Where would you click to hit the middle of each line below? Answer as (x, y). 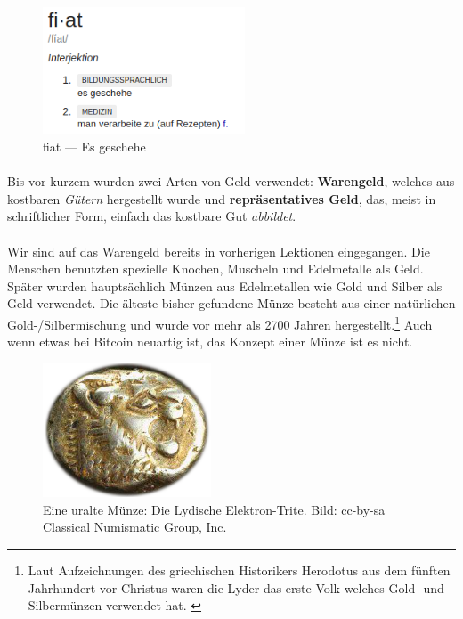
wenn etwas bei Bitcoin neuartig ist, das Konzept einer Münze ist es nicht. (210, 342)
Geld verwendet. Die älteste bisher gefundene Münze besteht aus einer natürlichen (231, 303)
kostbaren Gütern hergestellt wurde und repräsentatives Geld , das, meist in (222, 198)
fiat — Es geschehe (94, 146)
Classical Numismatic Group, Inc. (135, 527)
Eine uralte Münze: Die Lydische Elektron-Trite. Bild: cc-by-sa (214, 509)
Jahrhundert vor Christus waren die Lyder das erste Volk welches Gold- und (236, 587)
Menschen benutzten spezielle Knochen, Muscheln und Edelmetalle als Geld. (215, 269)
